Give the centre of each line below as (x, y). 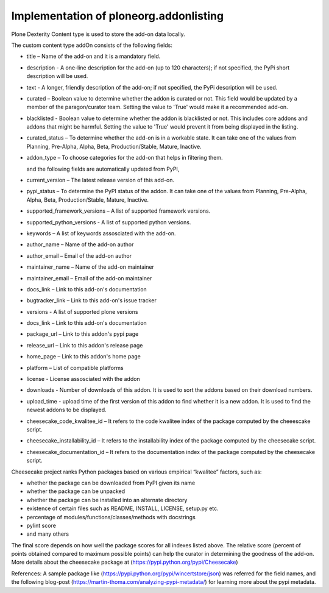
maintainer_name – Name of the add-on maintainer (90, 267)
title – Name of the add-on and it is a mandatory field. (94, 56)
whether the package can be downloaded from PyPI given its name (111, 483)
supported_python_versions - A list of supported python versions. (109, 222)
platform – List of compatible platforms (75, 368)
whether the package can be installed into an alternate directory (107, 500)
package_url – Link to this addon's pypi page (83, 334)
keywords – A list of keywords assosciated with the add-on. (101, 233)
